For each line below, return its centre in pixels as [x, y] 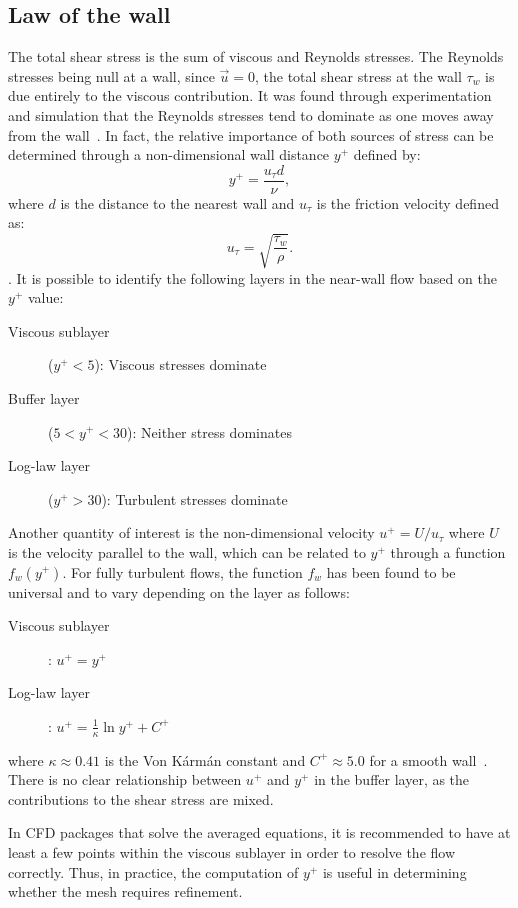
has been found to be [391, 571]
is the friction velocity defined [407, 202]
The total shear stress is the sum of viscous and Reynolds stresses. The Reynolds [256, 56]
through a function [448, 551]
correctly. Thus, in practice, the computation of [153, 871]
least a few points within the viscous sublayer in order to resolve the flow [232, 852]
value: [45, 297]
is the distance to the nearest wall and [177, 202]
